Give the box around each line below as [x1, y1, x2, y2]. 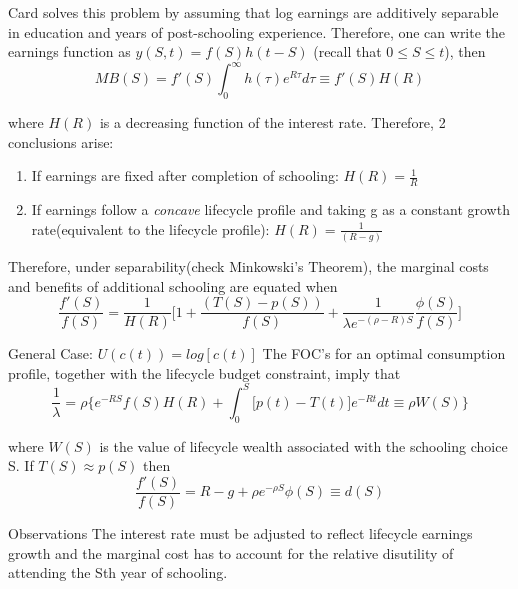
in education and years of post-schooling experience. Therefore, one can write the [8, 21, 506, 42]
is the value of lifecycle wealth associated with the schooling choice [99, 435, 508, 456]
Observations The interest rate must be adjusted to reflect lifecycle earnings [8, 522, 473, 543]
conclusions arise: [8, 131, 114, 152]
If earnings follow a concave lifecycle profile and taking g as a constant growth [31, 199, 510, 220]
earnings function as [8, 41, 131, 62]
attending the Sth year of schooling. [8, 562, 228, 583]
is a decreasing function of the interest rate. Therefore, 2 [99, 112, 446, 133]
